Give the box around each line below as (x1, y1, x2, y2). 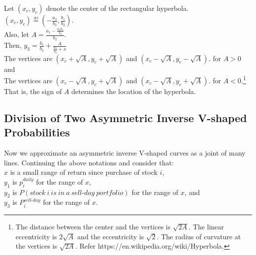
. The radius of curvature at (157, 231, 241, 241)
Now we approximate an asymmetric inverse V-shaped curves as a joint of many (4, 147, 246, 158)
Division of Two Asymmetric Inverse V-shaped (4, 110, 247, 125)
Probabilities (4, 125, 70, 140)
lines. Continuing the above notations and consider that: (4, 157, 174, 167)
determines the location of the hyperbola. (71, 86, 196, 96)
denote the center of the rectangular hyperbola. (46, 3, 189, 13)
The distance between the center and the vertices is (15, 222, 171, 232)
